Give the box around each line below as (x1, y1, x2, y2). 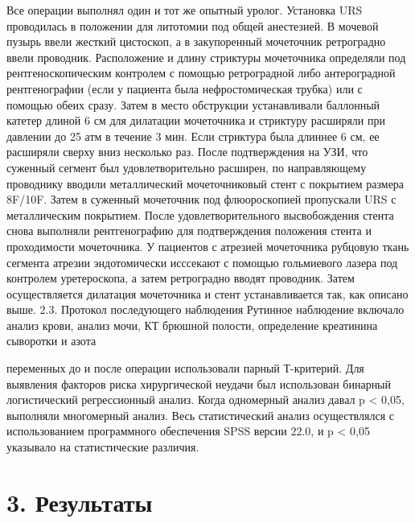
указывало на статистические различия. (6, 439, 199, 455)
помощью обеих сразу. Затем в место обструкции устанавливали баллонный (6, 96, 380, 113)
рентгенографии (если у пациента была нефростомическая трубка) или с (6, 80, 363, 97)
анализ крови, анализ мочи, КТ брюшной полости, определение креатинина (6, 316, 378, 333)
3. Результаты (6, 485, 153, 518)
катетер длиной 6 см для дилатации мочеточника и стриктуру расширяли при (6, 112, 385, 129)
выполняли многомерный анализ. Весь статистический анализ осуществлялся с (6, 406, 394, 423)
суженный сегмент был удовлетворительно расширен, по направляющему (6, 159, 367, 175)
